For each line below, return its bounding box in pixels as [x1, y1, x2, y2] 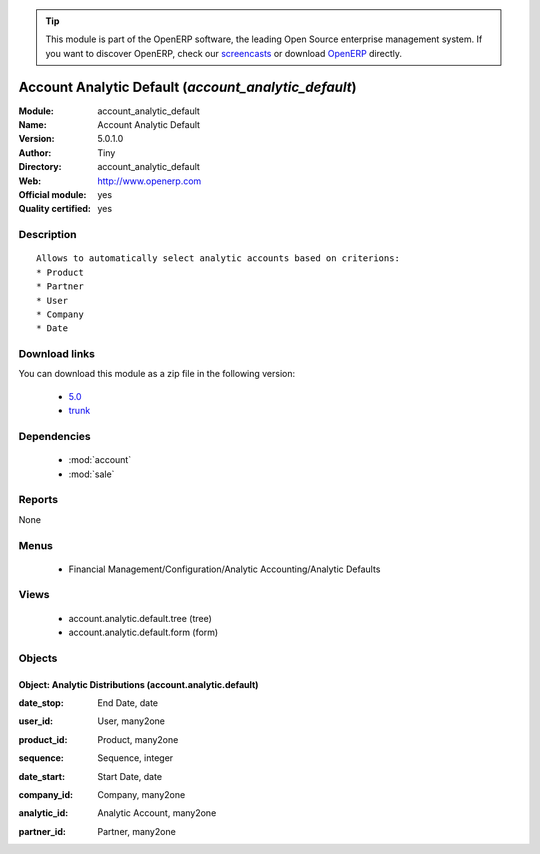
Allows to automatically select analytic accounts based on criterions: [36, 253, 400, 264]
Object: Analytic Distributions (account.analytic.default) [18, 678, 259, 690]
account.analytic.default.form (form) [68, 626, 219, 639]
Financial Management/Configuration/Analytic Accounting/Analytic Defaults [68, 563, 381, 575]
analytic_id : [18, 807, 69, 819]
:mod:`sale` [68, 468, 115, 480]
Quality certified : [18, 203, 92, 215]
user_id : [18, 715, 54, 727]
